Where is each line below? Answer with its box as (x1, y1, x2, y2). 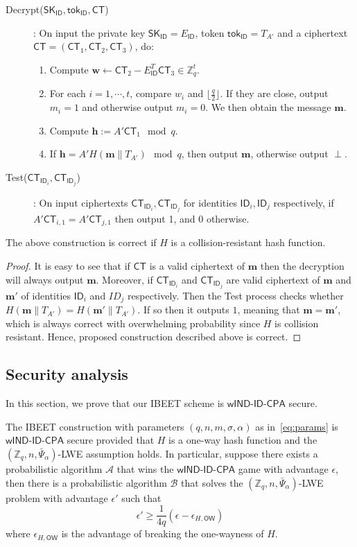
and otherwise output (82, 100, 173, 114)
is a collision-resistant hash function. (171, 235, 326, 250)
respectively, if (273, 195, 334, 209)
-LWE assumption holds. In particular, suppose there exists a (58, 446, 318, 460)
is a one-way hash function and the (168, 433, 317, 447)
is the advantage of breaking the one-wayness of (61, 526, 264, 541)
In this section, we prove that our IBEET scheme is (6, 396, 225, 410)
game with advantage (238, 461, 329, 476)
